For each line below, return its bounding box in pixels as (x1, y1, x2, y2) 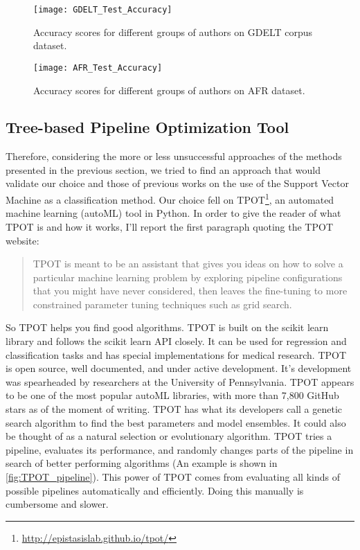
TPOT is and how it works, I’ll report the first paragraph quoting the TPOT (6, 219, 334, 233)
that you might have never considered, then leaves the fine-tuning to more (33, 283, 348, 298)
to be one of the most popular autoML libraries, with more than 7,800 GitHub (6, 388, 339, 402)
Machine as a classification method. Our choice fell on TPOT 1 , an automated (6, 190, 334, 206)
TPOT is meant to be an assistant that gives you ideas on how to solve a (33, 256, 343, 271)
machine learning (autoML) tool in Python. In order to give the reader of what (6, 206, 341, 220)
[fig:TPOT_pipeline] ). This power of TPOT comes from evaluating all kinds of (6, 470, 340, 484)
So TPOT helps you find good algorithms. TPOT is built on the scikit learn (6, 320, 329, 335)
